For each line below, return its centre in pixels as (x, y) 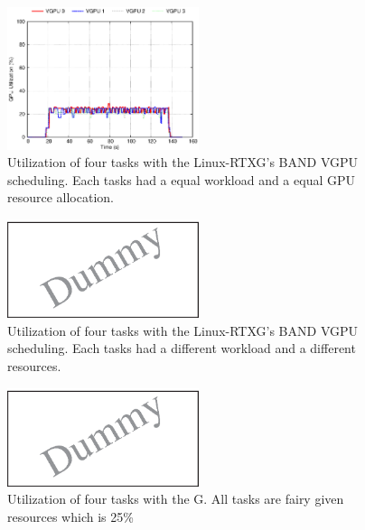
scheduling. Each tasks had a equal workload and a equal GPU (181, 179)
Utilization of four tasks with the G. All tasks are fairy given (176, 499)
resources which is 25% (70, 516)
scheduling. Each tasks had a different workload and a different (182, 348)
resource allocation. (61, 197)
